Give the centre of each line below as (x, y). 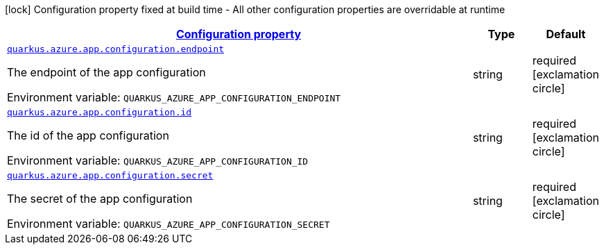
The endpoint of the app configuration (106, 72)
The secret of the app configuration (100, 199)
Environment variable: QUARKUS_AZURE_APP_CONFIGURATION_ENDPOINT (174, 97)
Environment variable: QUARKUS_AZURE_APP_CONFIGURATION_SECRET (169, 224)
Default (566, 34)
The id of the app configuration (88, 135)
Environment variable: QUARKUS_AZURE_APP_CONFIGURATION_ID (158, 160)
